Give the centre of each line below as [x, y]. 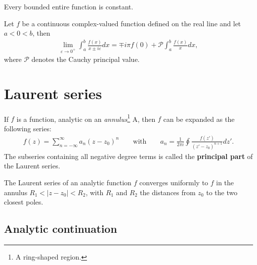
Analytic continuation [61, 229]
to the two [222, 192]
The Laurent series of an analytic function [68, 183]
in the [225, 183]
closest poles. [24, 202]
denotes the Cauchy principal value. [86, 59]
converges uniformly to [174, 183]
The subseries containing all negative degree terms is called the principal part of [128, 156]
